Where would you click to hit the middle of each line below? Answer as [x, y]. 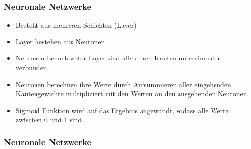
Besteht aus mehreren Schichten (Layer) [76, 25]
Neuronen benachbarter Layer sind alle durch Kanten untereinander [118, 58]
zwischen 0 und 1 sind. [50, 120]
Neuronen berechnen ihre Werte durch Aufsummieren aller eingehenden [123, 84]
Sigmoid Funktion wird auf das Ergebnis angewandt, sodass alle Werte [122, 110]
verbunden [31, 67]
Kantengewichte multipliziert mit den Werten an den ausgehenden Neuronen [131, 94]
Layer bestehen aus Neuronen [60, 41]
